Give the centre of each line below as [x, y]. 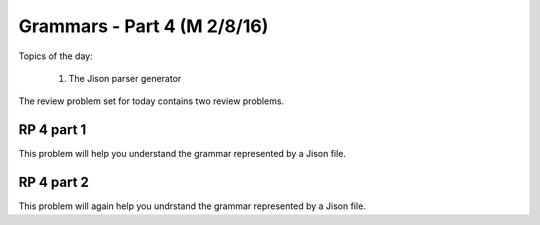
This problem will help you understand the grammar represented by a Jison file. [182, 154]
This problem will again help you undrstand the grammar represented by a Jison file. [192, 206]
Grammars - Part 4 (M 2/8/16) [143, 26]
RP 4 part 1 [52, 130]
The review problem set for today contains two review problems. [151, 101]
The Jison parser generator [125, 78]
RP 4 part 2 [54, 182]
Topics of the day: [56, 56]
